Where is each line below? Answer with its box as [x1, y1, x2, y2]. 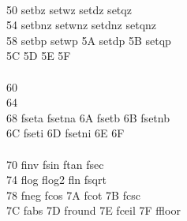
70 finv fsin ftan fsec [6, 155, 104, 172]
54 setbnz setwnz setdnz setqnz [6, 17, 157, 33]
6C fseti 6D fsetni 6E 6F [6, 125, 125, 141]
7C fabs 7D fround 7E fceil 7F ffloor [6, 202, 181, 219]
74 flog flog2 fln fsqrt [6, 171, 107, 188]
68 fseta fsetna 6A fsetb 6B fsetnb [6, 109, 170, 125]
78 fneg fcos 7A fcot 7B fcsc [6, 186, 140, 203]
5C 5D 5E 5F [6, 47, 71, 64]
